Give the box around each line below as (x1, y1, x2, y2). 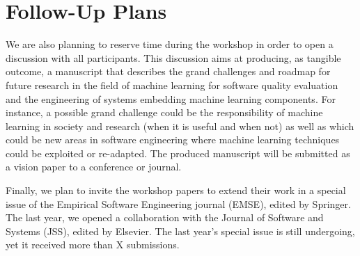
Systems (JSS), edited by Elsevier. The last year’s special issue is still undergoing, (6, 223, 355, 238)
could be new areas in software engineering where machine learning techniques (6, 132, 340, 147)
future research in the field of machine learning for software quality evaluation (6, 77, 338, 92)
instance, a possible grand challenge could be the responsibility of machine (6, 105, 323, 120)
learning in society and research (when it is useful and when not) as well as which (6, 118, 354, 133)
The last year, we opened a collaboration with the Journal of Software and (6, 210, 324, 225)
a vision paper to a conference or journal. (6, 159, 182, 174)
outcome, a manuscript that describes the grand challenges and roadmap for (6, 64, 331, 79)
